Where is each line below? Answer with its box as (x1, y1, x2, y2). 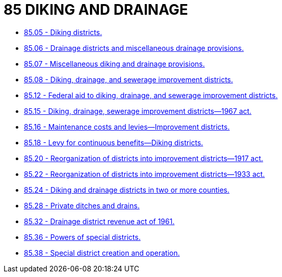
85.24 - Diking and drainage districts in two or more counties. (24, 185, 230, 194)
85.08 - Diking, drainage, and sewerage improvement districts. (24, 75, 233, 84)
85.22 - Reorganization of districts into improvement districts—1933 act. (24, 169, 265, 178)
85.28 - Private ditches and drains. (24, 201, 140, 210)
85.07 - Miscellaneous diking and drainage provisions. (24, 59, 205, 68)
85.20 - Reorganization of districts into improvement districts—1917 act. (24, 153, 263, 163)
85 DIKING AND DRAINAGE (4, 1, 188, 18)
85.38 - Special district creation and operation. (24, 248, 180, 257)
